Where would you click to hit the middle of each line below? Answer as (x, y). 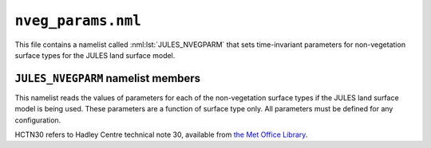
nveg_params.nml (78, 21)
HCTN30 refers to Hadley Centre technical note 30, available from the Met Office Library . (161, 134)
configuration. (38, 120)
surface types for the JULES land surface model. (95, 55)
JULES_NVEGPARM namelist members (108, 78)
